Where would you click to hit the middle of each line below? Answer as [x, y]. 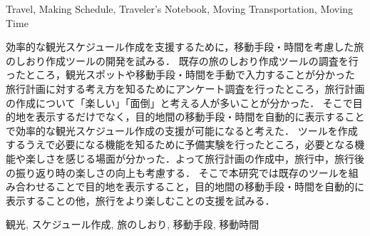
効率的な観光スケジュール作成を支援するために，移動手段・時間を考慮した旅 [185, 47]
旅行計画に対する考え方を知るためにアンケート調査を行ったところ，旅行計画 [185, 88]
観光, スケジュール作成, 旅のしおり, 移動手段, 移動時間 [133, 224]
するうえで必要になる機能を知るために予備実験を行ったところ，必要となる [180, 144]
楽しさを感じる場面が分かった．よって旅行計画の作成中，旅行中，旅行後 [195, 158]
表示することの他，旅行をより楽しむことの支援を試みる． [140, 200]
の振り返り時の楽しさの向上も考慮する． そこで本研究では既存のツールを [177, 172]
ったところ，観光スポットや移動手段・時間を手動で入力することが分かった [180, 75]
